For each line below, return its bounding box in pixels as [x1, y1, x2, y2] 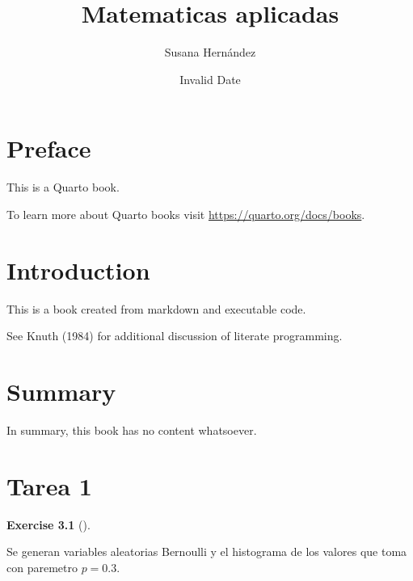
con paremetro [6, 558, 78, 575]
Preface [6, 132, 91, 165]
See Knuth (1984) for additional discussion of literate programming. [6, 327, 343, 344]
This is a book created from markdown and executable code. [6, 300, 306, 317]
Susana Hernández [164, 44, 256, 61]
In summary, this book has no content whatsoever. [6, 421, 257, 438]
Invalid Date [179, 70, 241, 87]
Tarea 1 [6, 469, 92, 502]
